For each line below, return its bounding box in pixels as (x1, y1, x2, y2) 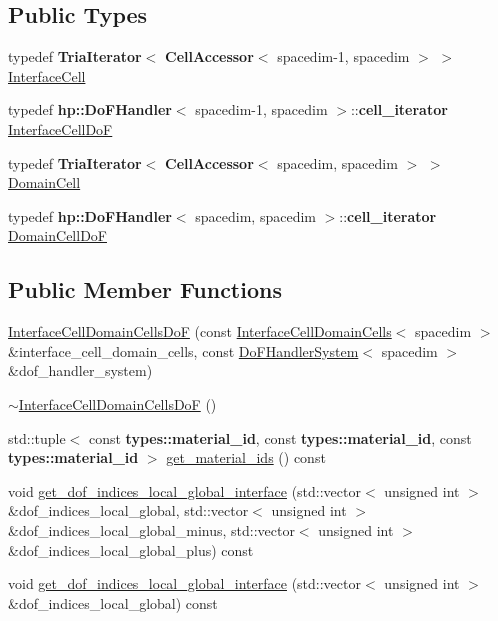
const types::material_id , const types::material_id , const (88, 427, 472, 448)
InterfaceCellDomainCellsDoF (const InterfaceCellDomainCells (8, 321, 392, 342)
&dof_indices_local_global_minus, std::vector (8, 519, 295, 540)
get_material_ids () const (166, 447, 326, 468)
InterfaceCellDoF (8, 118, 113, 139)
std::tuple (8, 427, 66, 448)
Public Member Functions (8, 274, 282, 305)
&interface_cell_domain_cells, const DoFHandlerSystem (8, 340, 359, 361)
